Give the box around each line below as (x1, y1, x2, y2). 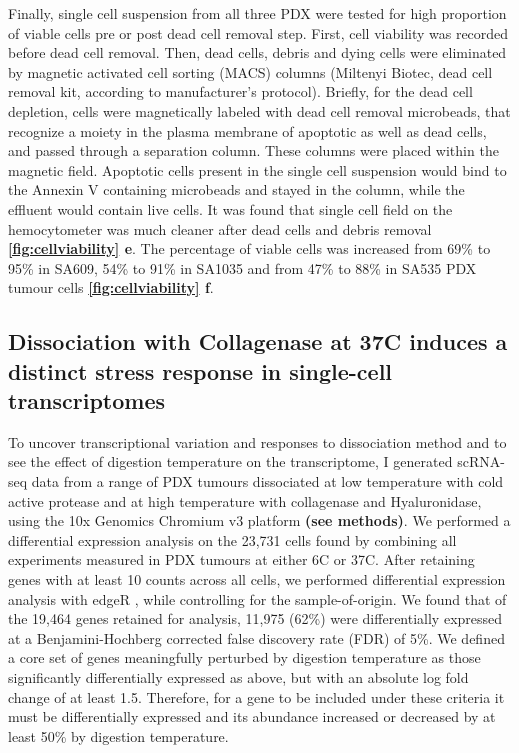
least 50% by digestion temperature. (8, 725, 229, 746)
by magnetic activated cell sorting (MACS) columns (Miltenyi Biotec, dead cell (8, 61, 493, 82)
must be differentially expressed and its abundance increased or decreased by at (8, 706, 496, 727)
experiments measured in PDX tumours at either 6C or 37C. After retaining (8, 549, 475, 570)
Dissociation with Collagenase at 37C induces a (8, 326, 508, 357)
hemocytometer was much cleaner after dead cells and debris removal (8, 218, 432, 239)
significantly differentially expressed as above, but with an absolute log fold (8, 667, 469, 688)
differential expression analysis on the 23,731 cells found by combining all (8, 529, 457, 550)
